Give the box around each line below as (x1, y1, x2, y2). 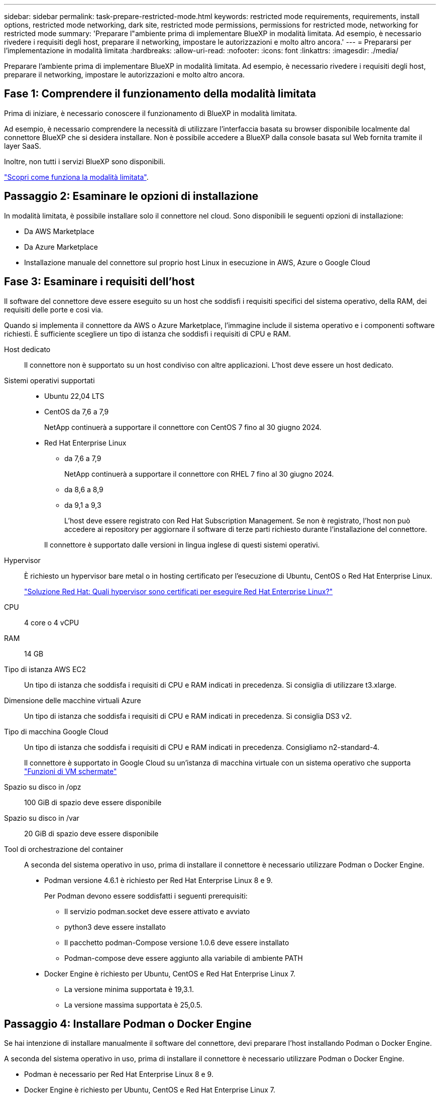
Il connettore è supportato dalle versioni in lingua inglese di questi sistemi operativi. (44, 540, 320, 549)
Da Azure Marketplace (24, 242, 98, 251)
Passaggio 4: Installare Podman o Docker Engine (4, 1017, 252, 1030)
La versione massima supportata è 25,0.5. (64, 1000, 202, 1009)
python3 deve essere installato (64, 922, 166, 931)
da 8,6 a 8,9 (64, 485, 103, 494)
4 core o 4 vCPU (24, 618, 79, 627)
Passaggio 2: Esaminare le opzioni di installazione (4, 190, 259, 203)
